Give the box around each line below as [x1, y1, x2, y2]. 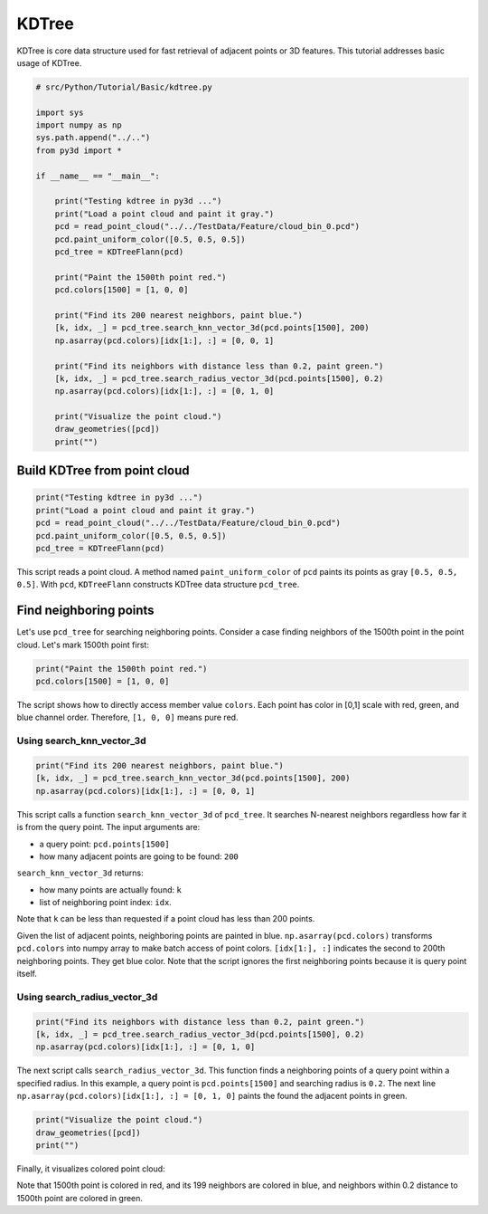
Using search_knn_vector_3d [16, 734, 146, 747]
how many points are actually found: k [39, 884, 183, 895]
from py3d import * [35, 145, 122, 156]
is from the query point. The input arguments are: [16, 822, 201, 833]
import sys [35, 107, 84, 118]
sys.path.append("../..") [35, 132, 151, 143]
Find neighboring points [16, 603, 155, 618]
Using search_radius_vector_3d [16, 990, 158, 1003]
